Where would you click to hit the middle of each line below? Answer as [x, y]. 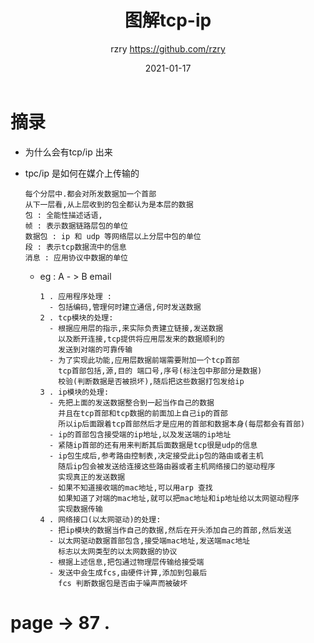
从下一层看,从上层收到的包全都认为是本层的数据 [109, 204]
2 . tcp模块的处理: [76, 317]
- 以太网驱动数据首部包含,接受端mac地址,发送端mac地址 [149, 541]
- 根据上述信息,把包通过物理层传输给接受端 [126, 562]
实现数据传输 [80, 509]
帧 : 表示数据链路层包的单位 [76, 226]
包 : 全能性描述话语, [63, 215]
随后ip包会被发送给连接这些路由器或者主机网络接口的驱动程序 [167, 466]
